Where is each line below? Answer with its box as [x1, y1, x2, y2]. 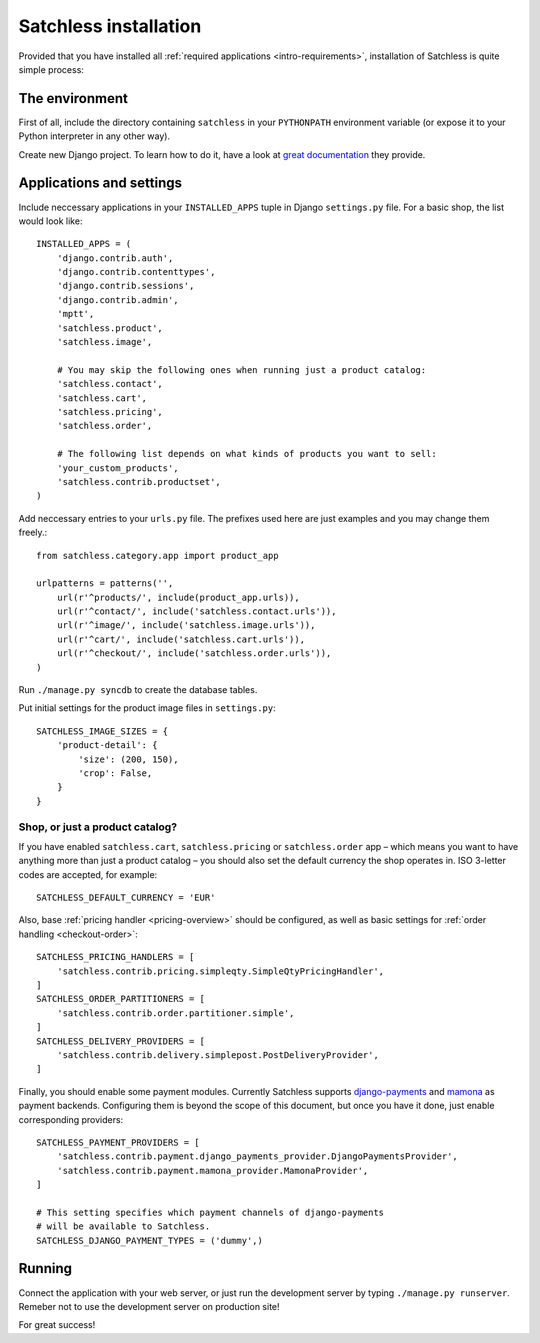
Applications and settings [18, 175, 183, 192]
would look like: [18, 215, 83, 227]
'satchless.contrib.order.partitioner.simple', [56, 1007, 295, 1019]
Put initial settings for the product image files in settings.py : [18, 702, 276, 714]
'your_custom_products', [56, 462, 179, 474]
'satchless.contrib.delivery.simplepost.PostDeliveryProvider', [56, 1049, 379, 1060]
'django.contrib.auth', [56, 252, 174, 264]
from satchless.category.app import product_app [36, 550, 279, 561]
